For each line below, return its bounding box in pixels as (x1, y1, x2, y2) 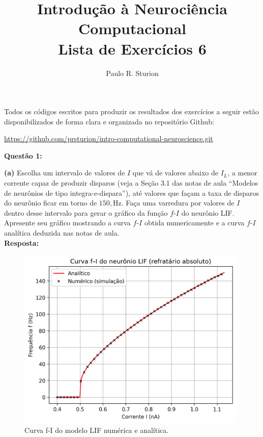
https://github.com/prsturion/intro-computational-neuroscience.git (4, 133, 213, 144)
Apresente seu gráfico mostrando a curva (4, 217, 131, 228)
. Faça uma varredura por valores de (121, 197, 235, 208)
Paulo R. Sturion (106, 67, 159, 78)
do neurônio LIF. (181, 207, 235, 218)
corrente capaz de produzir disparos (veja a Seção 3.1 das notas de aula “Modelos (4, 177, 258, 188)
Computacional (78, 18, 186, 39)
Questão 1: (4, 150, 42, 161)
